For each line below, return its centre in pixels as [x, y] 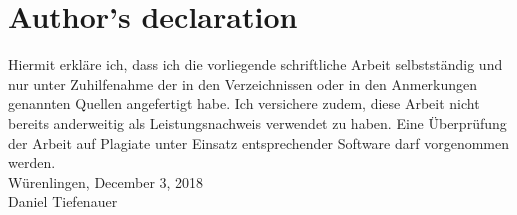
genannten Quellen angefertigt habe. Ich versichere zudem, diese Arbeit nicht [244, 103]
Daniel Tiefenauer [63, 201]
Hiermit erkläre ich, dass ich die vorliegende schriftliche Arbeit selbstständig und [255, 64]
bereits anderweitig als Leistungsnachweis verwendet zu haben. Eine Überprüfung [257, 122]
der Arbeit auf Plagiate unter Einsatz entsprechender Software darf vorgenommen [258, 142]
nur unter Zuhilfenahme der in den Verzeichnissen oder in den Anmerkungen [243, 83]
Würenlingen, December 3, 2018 [106, 181]
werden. [32, 162]
